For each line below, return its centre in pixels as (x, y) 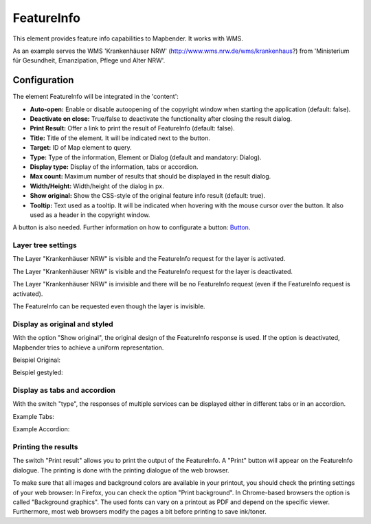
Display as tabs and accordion (64, 390)
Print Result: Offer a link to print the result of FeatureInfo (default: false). (132, 128)
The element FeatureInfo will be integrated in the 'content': (95, 97)
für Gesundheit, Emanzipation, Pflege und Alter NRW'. (89, 60)
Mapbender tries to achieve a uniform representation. (88, 348)
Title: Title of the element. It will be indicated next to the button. (120, 138)
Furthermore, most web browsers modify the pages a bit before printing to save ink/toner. (140, 512)
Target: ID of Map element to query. (81, 148)
